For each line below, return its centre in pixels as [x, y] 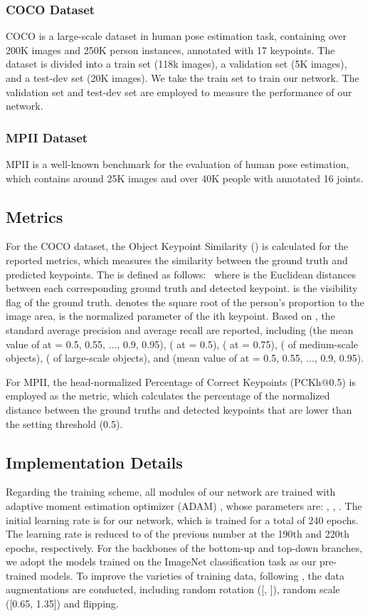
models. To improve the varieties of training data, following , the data [192, 575]
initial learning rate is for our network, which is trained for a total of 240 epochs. [182, 520]
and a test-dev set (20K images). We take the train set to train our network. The [183, 78]
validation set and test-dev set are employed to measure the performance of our [179, 92]
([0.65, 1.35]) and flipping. [62, 604]
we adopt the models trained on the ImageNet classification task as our [161, 562]
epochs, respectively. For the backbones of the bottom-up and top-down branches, [184, 547]
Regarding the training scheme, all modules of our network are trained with [171, 492]
